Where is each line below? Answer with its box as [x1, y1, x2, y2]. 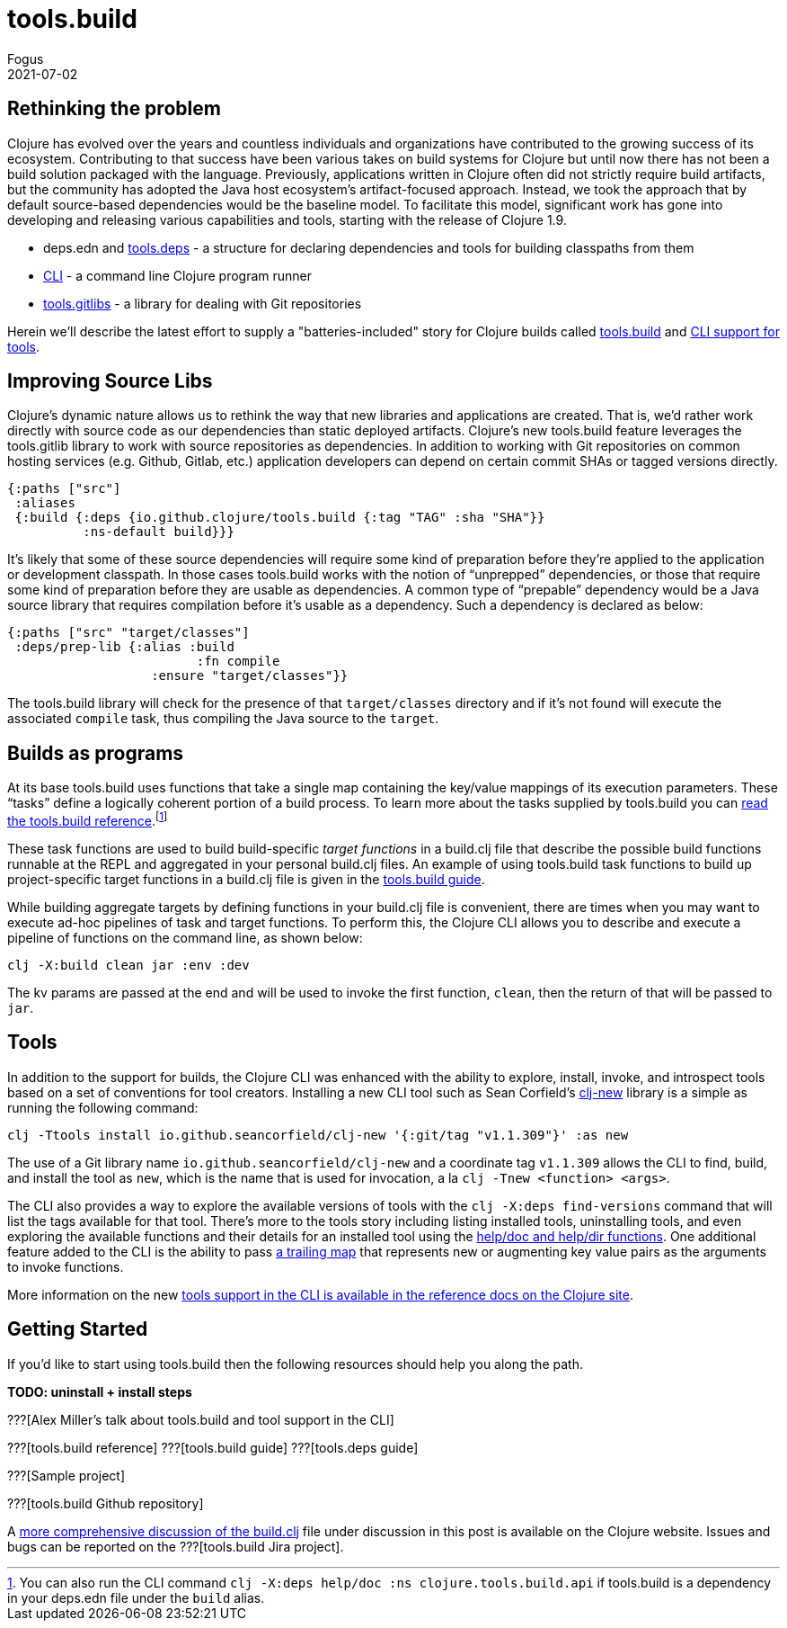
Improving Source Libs [7, 370, 213, 393]
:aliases [14, 496, 75, 511]
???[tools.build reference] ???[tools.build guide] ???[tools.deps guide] [7, 1439, 419, 1455]
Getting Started [7, 1318, 148, 1341]
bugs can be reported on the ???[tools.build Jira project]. [7, 1538, 344, 1554]
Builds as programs [7, 741, 184, 765]
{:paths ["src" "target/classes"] [7, 625, 250, 640]
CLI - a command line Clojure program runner [43, 267, 313, 283]
